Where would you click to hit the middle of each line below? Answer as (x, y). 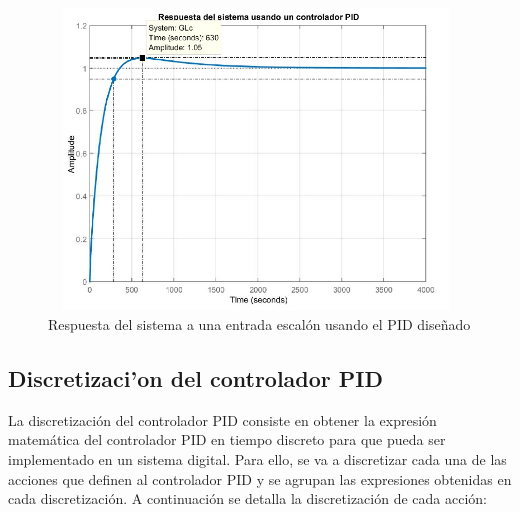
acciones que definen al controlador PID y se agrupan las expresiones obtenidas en (260, 478)
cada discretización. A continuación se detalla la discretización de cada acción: (247, 498)
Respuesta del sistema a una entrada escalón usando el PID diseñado (259, 323)
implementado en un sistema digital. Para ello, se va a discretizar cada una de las (257, 458)
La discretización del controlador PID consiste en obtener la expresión (222, 419)
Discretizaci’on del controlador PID (196, 377)
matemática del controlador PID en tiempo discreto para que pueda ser (227, 439)
